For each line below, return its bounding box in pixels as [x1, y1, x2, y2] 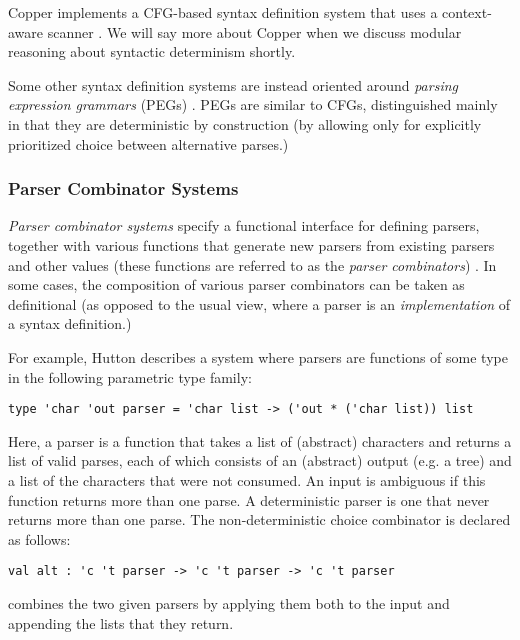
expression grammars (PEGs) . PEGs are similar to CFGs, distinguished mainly [8, 94, 498, 115]
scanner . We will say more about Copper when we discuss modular [47, 21, 462, 42]
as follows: [8, 528, 71, 549]
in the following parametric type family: [8, 366, 252, 387]
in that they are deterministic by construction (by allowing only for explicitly [8, 113, 482, 134]
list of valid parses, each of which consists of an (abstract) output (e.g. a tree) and [8, 450, 512, 471]
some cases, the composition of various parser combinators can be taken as [8, 274, 465, 295]
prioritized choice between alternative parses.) [8, 133, 289, 154]
